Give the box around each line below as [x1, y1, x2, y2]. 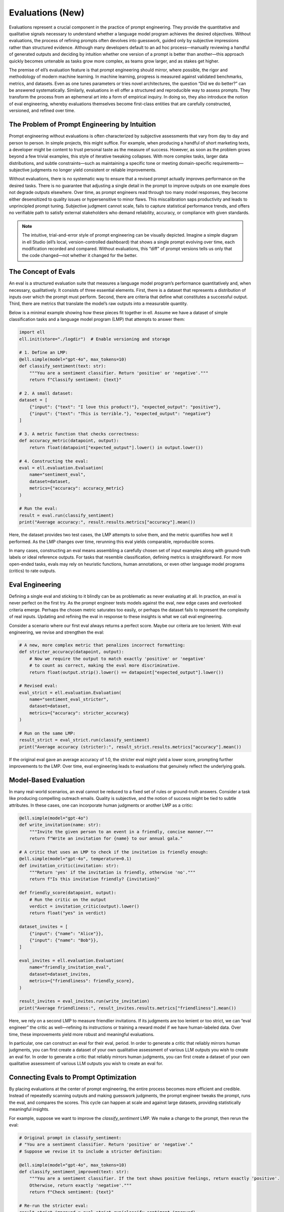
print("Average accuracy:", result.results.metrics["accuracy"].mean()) [19, 519, 196, 525]
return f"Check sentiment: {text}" [29, 1189, 114, 1195]
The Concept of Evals [9, 268, 75, 276]
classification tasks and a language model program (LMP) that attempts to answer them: [9, 317, 185, 322]
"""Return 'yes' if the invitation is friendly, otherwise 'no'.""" [29, 869, 196, 875]
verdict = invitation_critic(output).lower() [29, 903, 140, 909]
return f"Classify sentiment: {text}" [29, 377, 122, 383]
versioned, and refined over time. [9, 108, 76, 113]
